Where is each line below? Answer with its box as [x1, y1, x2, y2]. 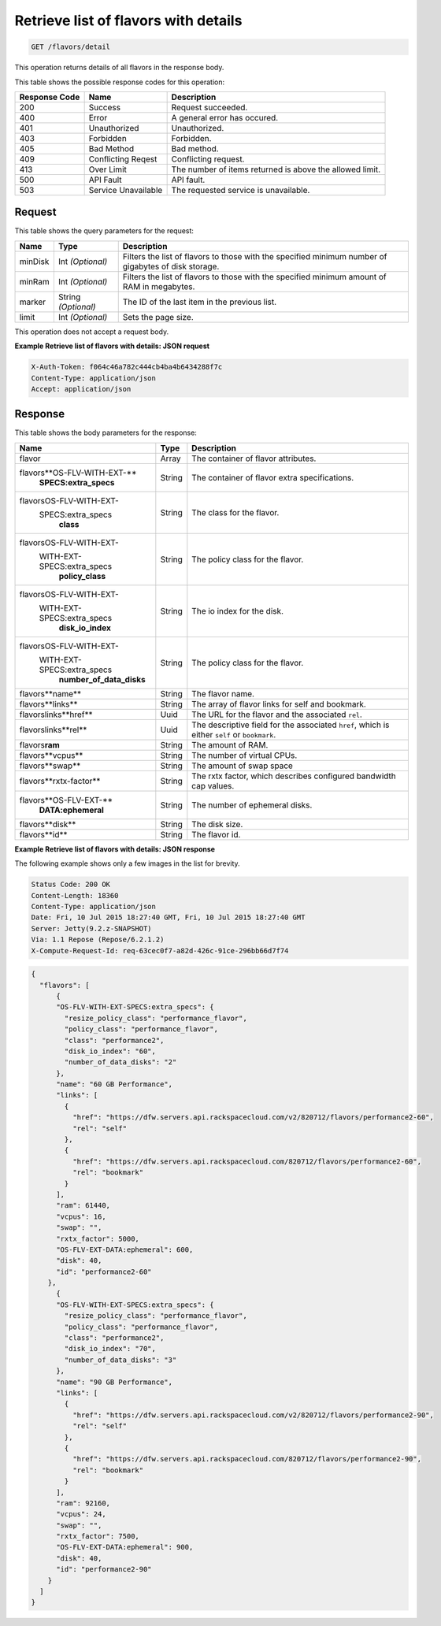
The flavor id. [191, 829, 241, 840]
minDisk [19, 256, 50, 267]
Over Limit [88, 164, 128, 175]
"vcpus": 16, [56, 1212, 106, 1221]
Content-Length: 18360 [31, 891, 119, 900]
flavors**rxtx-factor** [19, 775, 101, 786]
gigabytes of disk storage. [122, 261, 220, 272]
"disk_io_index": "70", [64, 1344, 157, 1353]
